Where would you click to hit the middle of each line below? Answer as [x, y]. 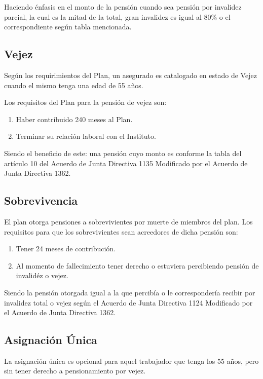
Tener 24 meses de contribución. [66, 249]
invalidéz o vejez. [42, 275]
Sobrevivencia [41, 200]
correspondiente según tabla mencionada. [68, 27]
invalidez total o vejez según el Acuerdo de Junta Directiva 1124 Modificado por [128, 302]
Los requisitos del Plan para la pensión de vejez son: [85, 102]
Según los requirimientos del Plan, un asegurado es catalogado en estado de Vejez [130, 75]
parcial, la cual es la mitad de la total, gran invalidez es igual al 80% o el [117, 16]
